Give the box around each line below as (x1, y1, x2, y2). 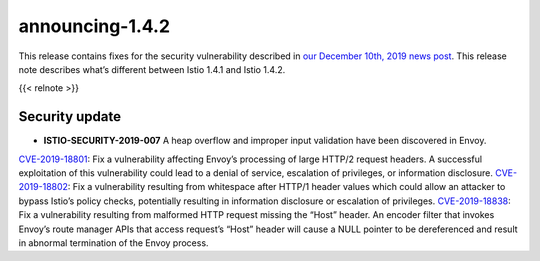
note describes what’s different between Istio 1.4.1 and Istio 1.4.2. (18, 63, 286, 75)
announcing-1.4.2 (18, 15, 170, 37)
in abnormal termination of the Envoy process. (18, 236, 209, 249)
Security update (18, 108, 122, 125)
